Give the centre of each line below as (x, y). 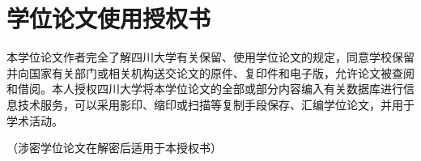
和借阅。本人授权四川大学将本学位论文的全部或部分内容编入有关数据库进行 (205, 89)
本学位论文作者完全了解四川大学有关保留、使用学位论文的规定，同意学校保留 (210, 57)
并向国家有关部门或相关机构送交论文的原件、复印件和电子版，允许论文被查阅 (210, 72)
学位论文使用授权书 (109, 18)
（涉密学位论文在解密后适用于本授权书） (114, 148)
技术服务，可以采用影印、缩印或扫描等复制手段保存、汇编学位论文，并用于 (216, 104)
